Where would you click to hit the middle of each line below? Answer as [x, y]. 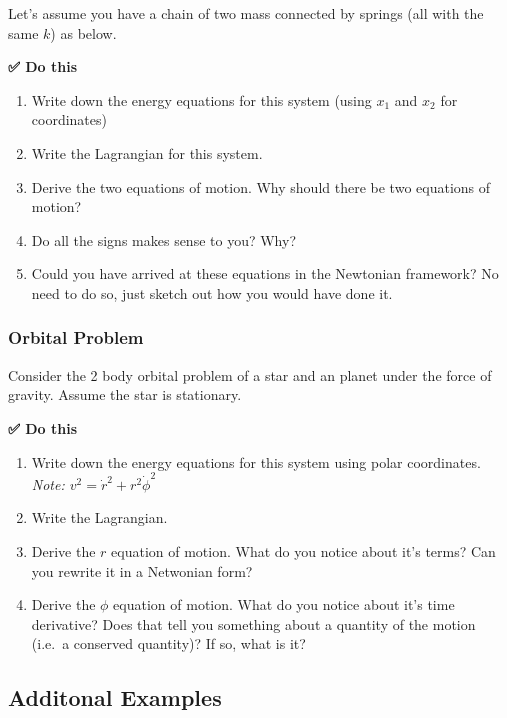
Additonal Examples [115, 697]
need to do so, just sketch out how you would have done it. [212, 292]
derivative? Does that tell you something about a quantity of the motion [253, 623]
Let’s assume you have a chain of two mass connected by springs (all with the [246, 13]
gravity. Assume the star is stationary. [125, 394]
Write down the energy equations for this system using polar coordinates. [256, 461]
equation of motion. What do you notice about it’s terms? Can [303, 551]
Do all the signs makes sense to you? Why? [163, 239]
